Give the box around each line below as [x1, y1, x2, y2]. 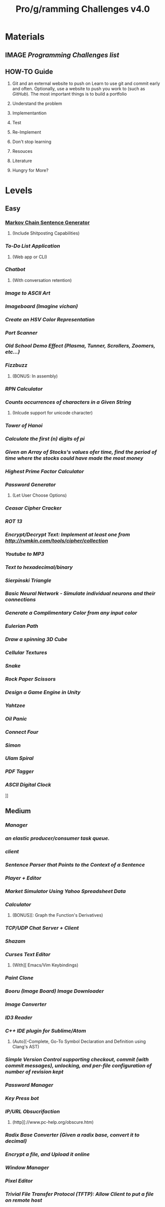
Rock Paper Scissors [5, 675, 56, 682]
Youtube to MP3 [5, 551, 44, 557]
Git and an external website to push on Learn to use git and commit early [12, 80, 160, 87]
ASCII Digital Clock [5, 781, 52, 788]
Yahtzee [5, 702, 26, 709]
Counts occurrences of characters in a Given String [5, 398, 132, 405]
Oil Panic [5, 715, 27, 722]
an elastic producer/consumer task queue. [5, 834, 110, 841]
